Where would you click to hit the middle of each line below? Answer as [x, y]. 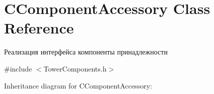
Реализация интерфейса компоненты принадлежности [86, 52]
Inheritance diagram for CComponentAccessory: [78, 85]
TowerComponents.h [75, 68]
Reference [39, 28]
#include [18, 68]
